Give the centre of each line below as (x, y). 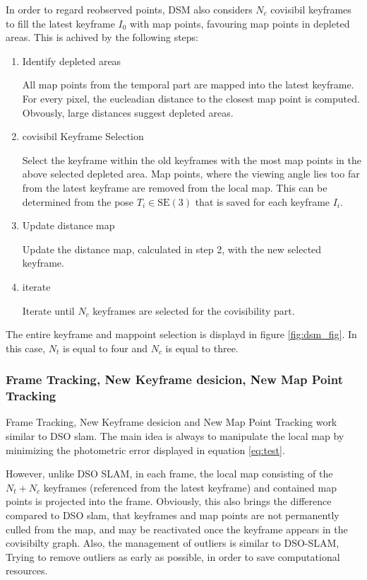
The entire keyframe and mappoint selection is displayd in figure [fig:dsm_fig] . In (181, 334)
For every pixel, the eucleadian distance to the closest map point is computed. (191, 98)
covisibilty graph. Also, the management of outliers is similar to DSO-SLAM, (173, 543)
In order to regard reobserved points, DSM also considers (129, 9)
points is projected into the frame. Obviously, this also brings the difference (169, 501)
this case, (26, 348)
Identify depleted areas (72, 60)
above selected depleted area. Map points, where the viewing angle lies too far (191, 174)
